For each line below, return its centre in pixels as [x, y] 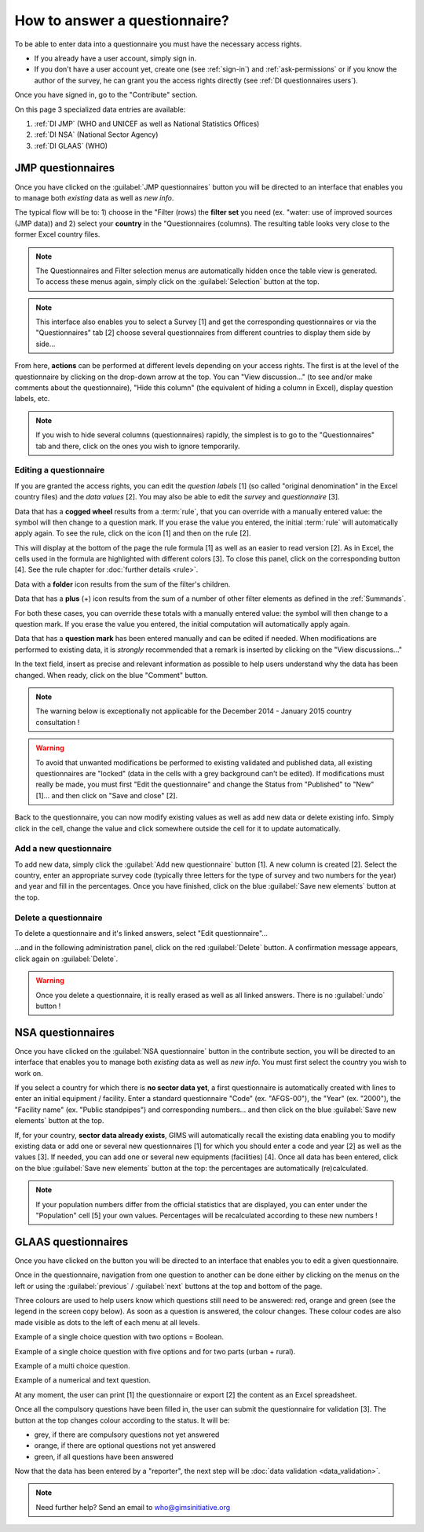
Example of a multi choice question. [72, 1365]
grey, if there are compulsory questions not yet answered [127, 1434]
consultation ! [58, 722]
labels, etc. [32, 399]
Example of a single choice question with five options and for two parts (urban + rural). [155, 1351]
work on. [29, 1073]
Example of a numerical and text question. [83, 1380]
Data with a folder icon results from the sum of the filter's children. [122, 584]
